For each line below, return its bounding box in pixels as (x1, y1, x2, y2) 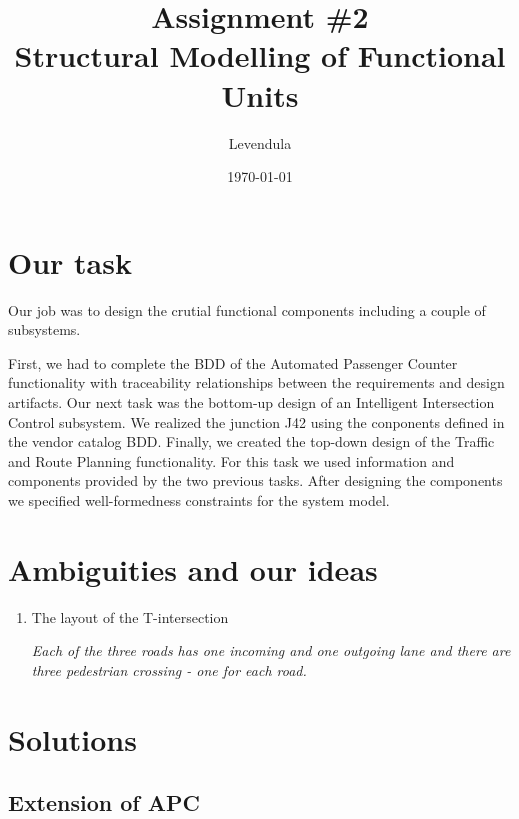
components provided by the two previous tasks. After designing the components (8, 470, 503, 491)
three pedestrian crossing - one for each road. (31, 659, 307, 680)
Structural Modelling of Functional (14, 35, 506, 76)
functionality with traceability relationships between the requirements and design (8, 372, 505, 393)
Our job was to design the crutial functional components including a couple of (8, 299, 486, 320)
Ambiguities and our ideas (8, 548, 378, 589)
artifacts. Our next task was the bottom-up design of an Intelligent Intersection (8, 392, 495, 412)
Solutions (8, 718, 137, 759)
